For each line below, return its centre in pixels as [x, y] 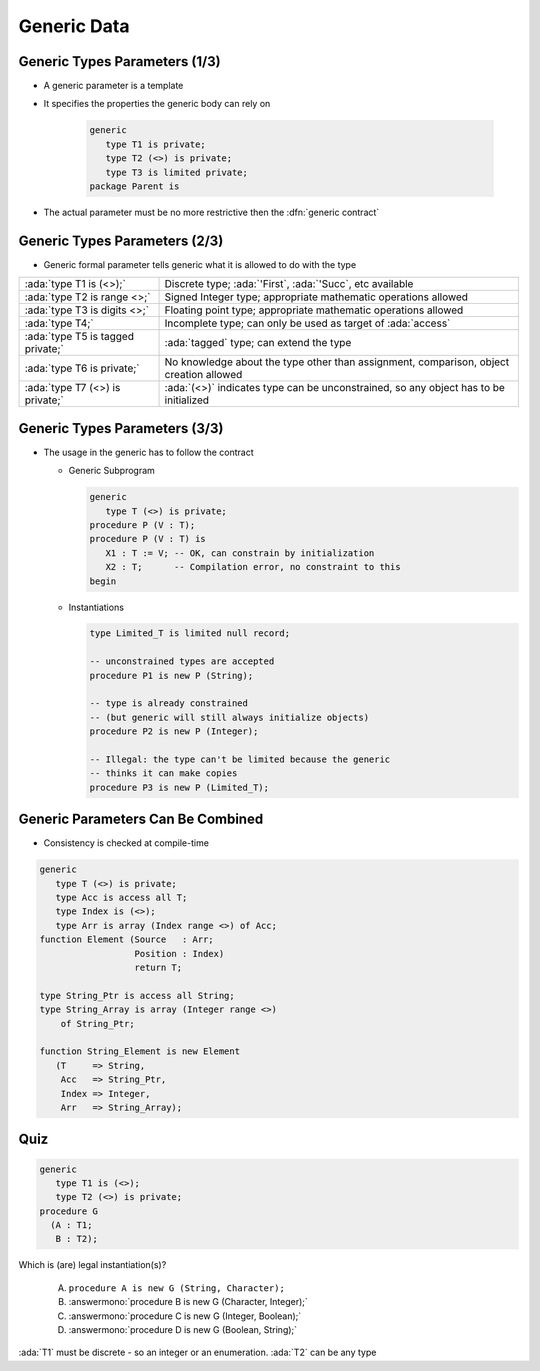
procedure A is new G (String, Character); [176, 1288]
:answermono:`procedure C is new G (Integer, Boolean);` [185, 1316]
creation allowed [203, 375]
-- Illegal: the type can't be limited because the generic [240, 759]
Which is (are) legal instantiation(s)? [92, 1265]
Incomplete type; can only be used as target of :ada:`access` [307, 323]
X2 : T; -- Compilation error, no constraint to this [253, 567]
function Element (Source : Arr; [126, 939]
